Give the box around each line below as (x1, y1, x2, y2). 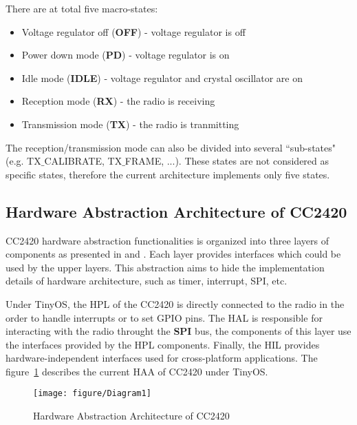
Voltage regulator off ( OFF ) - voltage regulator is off (21, 24, 246, 39)
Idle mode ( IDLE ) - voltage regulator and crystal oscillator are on (21, 70, 303, 85)
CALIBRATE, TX (44, 154, 122, 168)
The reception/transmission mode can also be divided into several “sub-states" (6, 140, 336, 154)
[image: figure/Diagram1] (33, 388, 151, 399)
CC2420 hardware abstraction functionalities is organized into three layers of (6, 233, 329, 247)
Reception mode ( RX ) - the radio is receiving (21, 94, 215, 108)
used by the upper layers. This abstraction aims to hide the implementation (6, 260, 325, 274)
